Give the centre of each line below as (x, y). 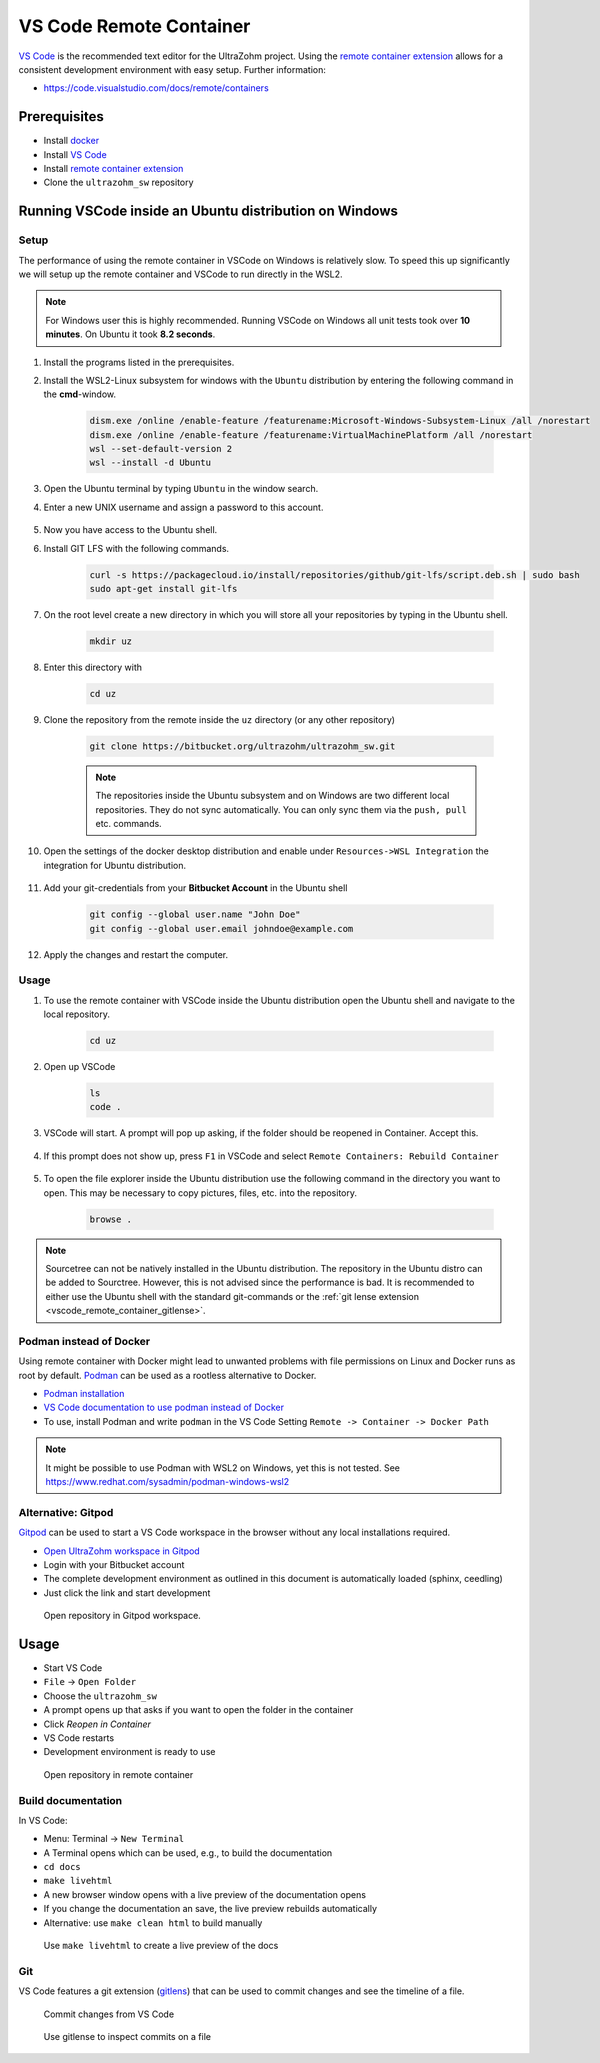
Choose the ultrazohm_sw (100, 1696)
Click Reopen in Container (97, 1724)
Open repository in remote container (118, 1774)
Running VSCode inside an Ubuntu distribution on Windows (208, 211)
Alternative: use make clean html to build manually (153, 1922)
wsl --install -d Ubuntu (150, 463)
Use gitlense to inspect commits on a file (127, 2036)
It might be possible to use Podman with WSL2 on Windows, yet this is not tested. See (222, 1467)
